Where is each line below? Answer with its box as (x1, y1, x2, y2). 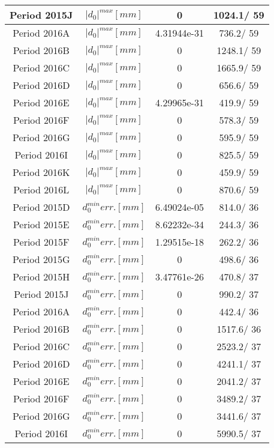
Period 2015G (13, 252, 70, 266)
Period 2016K (13, 165, 70, 179)
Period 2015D (13, 200, 70, 214)
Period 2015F (13, 235, 70, 249)
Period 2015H (13, 270, 70, 283)
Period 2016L (13, 183, 70, 196)
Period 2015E (13, 217, 70, 231)
